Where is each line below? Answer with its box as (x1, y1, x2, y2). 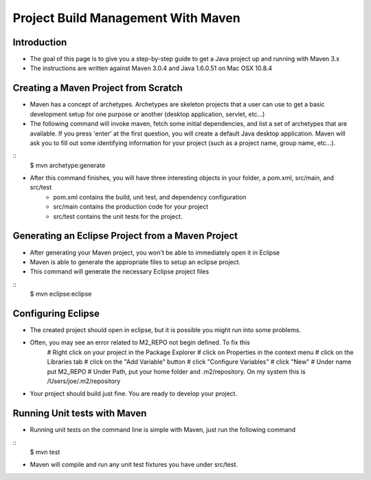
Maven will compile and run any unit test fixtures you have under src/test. (30, 461, 238, 469)
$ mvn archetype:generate (30, 161, 106, 169)
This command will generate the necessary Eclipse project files (30, 268, 210, 276)
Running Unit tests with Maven (12, 408, 147, 419)
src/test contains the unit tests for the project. (53, 212, 183, 220)
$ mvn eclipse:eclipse (30, 290, 92, 298)
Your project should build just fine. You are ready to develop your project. (30, 389, 237, 398)
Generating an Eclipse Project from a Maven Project (12, 230, 238, 242)
